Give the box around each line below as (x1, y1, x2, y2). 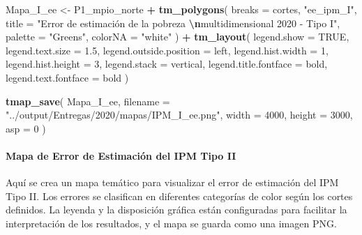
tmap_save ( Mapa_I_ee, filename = (6, 93, 170, 108)
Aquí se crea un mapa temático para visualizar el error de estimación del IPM (6, 175, 339, 190)
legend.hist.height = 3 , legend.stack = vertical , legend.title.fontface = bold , (6, 56, 328, 71)
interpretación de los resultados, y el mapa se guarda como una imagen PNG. (6, 215, 337, 230)
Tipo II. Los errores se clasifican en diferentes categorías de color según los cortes (6, 188, 353, 203)
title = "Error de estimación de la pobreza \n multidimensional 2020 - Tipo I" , (6, 15, 340, 30)
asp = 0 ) (6, 121, 46, 135)
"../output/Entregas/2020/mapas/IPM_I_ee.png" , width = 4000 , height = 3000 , (6, 107, 353, 122)
